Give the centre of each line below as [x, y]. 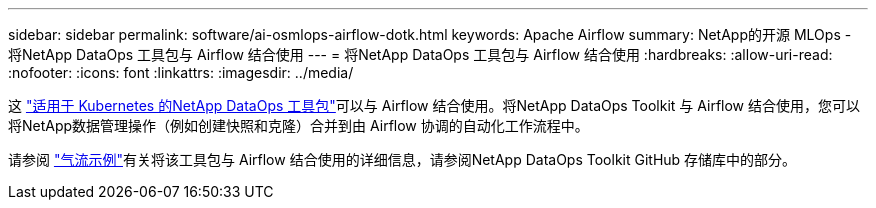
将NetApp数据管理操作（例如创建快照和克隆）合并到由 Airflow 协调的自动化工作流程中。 [298, 125]
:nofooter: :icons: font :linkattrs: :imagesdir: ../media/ [181, 72]
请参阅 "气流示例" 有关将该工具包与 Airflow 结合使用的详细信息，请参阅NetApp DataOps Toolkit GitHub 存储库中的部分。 [402, 159]
